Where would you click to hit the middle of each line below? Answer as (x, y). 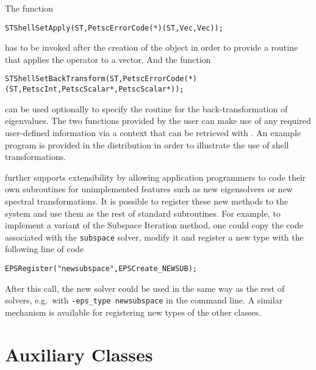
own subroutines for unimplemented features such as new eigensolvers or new (149, 189)
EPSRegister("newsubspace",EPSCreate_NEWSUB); (101, 268)
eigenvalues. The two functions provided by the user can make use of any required (158, 121)
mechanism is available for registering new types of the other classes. (133, 312)
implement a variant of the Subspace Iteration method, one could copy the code (154, 225)
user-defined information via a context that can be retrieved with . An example (153, 132)
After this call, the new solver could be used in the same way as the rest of (145, 288)
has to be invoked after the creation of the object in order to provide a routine (152, 47)
